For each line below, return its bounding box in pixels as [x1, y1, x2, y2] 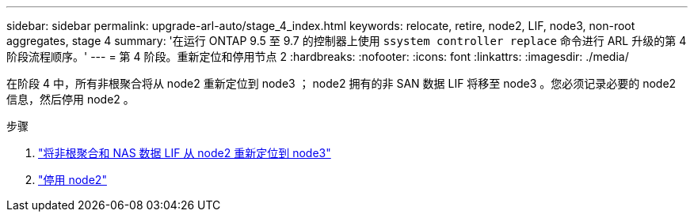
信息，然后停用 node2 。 [6, 92, 135, 106]
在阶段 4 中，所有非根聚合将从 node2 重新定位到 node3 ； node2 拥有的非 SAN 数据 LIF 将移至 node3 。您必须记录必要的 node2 [6, 77, 677, 90]
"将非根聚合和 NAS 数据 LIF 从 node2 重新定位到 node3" [38, 146, 331, 160]
